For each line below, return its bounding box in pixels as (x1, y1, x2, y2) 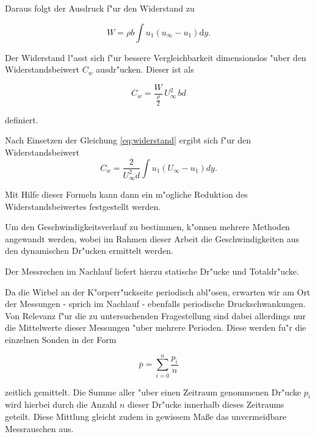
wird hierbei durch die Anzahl (5, 398, 117, 411)
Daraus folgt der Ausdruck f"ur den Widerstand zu (5, 2, 195, 14)
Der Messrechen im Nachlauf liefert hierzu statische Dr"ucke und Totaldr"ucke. (5, 264, 299, 277)
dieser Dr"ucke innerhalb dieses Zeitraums (128, 398, 284, 411)
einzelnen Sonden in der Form (5, 333, 117, 345)
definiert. (5, 113, 38, 126)
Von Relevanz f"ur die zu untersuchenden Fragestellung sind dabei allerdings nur (5, 309, 306, 322)
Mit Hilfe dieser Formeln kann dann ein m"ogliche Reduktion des (5, 188, 248, 200)
